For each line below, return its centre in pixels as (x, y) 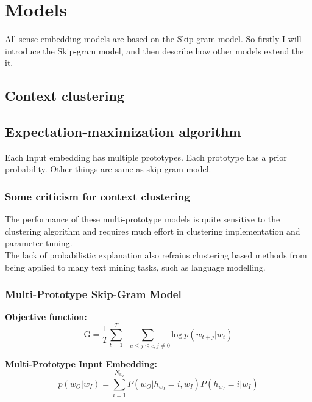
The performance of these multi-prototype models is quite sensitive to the (143, 219)
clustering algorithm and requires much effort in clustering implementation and (153, 231)
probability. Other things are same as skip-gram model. (108, 169)
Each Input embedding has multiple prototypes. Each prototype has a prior (146, 157)
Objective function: (46, 317)
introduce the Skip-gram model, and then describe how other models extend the (154, 50)
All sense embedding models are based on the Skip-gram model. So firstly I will (153, 39)
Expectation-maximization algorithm (123, 132)
